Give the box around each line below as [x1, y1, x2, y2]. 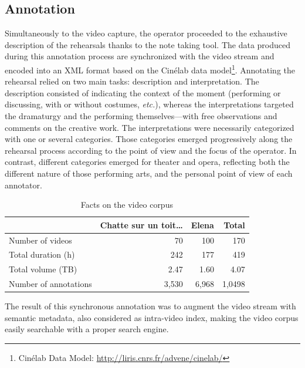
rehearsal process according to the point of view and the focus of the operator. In [5, 144, 297, 156]
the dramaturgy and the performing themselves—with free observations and [5, 110, 277, 122]
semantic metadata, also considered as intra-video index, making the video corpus [5, 311, 299, 323]
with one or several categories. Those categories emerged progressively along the [5, 133, 293, 145]
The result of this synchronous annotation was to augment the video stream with [5, 300, 296, 312]
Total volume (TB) [9, 263, 77, 275]
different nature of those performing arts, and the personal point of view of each [5, 167, 293, 179]
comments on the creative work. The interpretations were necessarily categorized [5, 121, 294, 133]
